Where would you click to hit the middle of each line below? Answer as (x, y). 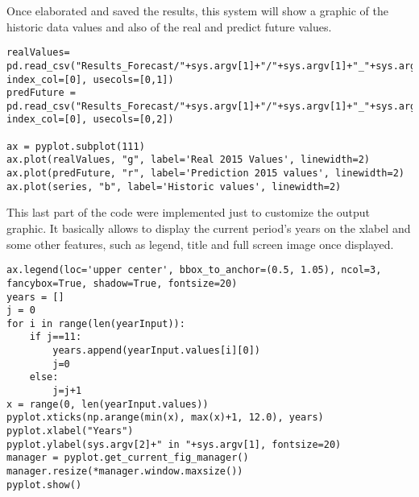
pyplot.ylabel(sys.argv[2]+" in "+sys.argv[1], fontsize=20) (174, 444)
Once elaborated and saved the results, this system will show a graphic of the (197, 10)
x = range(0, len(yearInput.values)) (108, 404)
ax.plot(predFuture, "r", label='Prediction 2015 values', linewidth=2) (205, 174)
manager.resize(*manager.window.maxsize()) (125, 472)
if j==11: (56, 337)
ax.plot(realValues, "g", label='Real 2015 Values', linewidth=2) (189, 160)
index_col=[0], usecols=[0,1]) (90, 79)
